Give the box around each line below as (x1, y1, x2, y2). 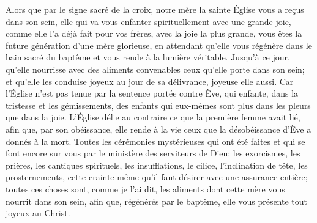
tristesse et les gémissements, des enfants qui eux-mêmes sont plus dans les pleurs (6, 98, 311, 111)
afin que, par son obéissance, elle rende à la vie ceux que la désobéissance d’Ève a (6, 122, 311, 135)
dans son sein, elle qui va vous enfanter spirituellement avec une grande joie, (6, 15, 291, 27)
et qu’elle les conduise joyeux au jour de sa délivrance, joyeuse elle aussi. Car (6, 75, 294, 87)
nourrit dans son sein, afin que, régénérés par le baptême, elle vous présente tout (6, 194, 308, 207)
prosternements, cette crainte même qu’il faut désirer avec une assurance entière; (6, 170, 308, 183)
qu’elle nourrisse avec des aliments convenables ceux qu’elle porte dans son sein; (6, 62, 305, 75)
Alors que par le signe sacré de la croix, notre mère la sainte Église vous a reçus (6, 3, 304, 15)
